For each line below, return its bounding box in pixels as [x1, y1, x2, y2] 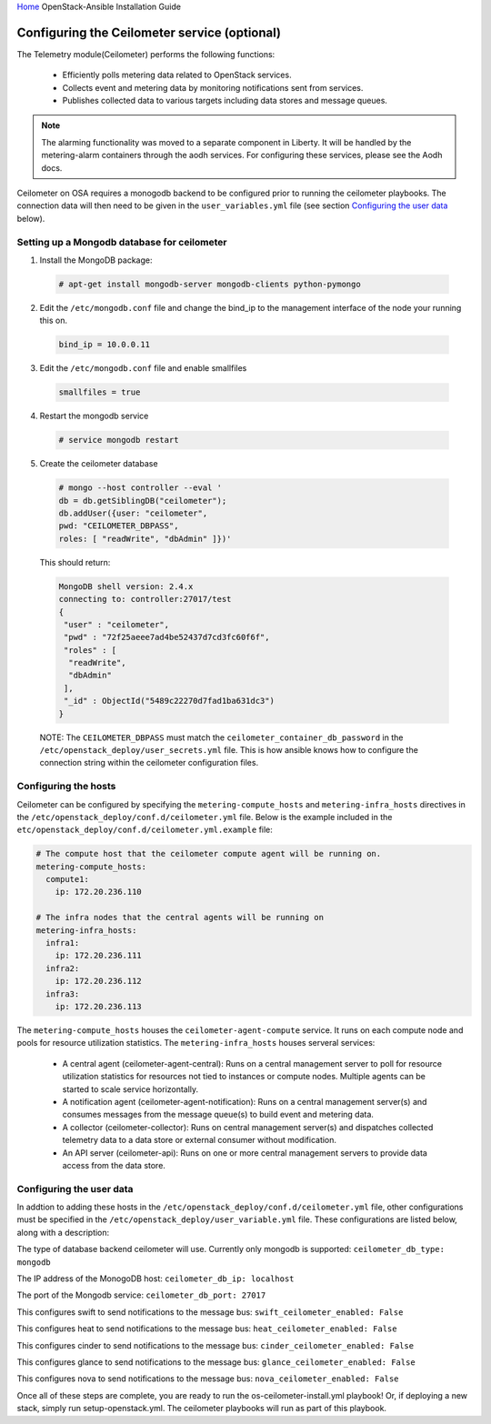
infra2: [45, 963, 80, 973]
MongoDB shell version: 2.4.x [58, 581, 194, 591]
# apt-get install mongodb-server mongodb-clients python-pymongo [58, 278, 361, 289]
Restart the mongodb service [39, 410, 149, 422]
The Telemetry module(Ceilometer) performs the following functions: [16, 48, 276, 59]
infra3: [45, 988, 80, 999]
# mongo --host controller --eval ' [58, 483, 223, 493]
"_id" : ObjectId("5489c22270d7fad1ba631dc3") [64, 696, 275, 707]
